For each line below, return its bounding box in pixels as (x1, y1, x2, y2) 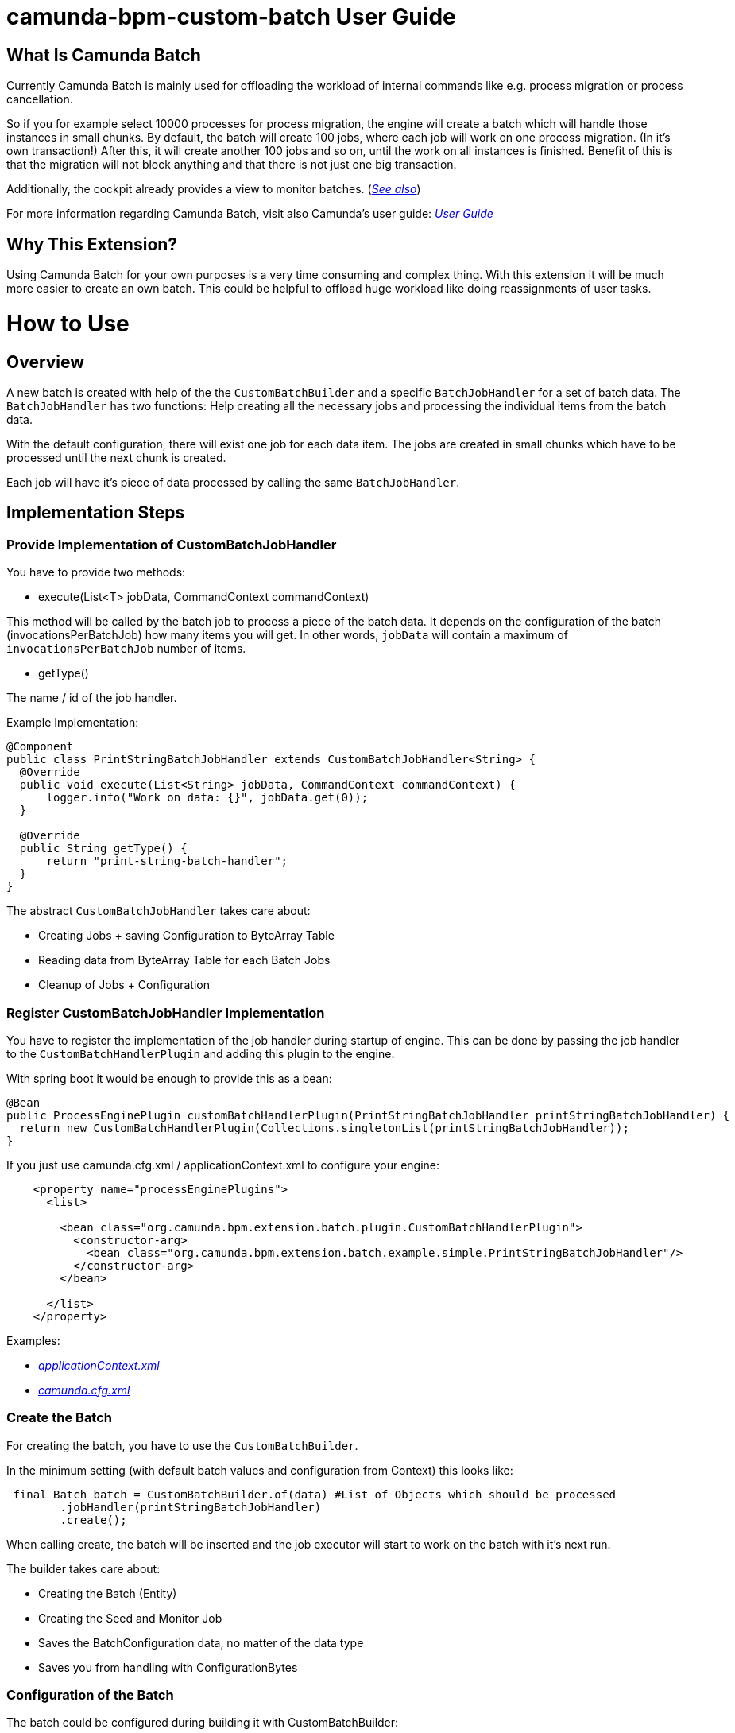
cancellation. (6, 92, 73, 107)
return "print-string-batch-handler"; (46, 855, 288, 868)
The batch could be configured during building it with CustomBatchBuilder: (6, 1716, 399, 1730)
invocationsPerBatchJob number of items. (6, 642, 246, 656)
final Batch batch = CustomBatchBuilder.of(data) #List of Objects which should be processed (13, 1487, 617, 1501)
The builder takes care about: (6, 1561, 161, 1576)
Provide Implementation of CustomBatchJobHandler (6, 536, 337, 552)
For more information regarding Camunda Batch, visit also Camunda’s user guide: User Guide (6, 207, 493, 221)
